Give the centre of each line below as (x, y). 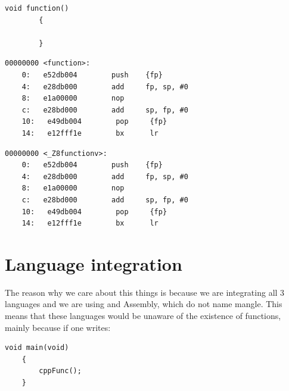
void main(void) (37, 348)
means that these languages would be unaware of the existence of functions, (143, 315)
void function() (37, 8)
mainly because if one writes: (58, 327)
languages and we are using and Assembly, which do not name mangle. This (144, 304)
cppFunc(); (60, 371)
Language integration (94, 263)
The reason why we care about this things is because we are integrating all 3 (145, 292)
